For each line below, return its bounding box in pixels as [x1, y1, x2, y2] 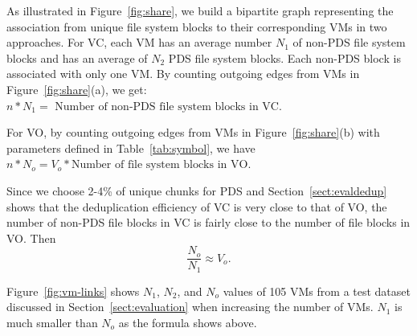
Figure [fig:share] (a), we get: [6, 80, 147, 97]
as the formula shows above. [118, 314, 257, 331]
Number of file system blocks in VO [71, 159, 248, 171]
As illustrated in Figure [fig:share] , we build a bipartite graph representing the [6, 2, 394, 18]
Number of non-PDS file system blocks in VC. [55, 100, 282, 113]
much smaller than [6, 314, 98, 331]
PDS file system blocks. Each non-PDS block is [168, 49, 401, 66]
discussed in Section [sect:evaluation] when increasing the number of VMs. [6, 298, 374, 315]
